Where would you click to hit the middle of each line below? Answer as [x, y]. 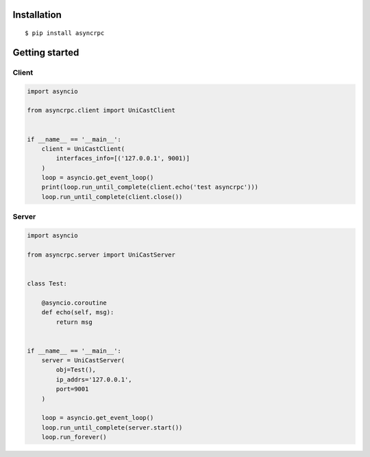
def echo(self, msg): [78, 313]
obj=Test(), [76, 370]
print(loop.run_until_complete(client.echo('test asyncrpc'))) [150, 187]
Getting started [46, 52]
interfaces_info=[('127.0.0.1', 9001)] [123, 159]
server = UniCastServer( [83, 361]
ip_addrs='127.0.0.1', [94, 379]
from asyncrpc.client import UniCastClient [101, 110]
